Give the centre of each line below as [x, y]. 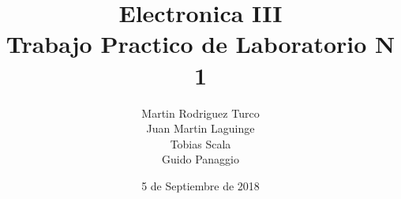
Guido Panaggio [200, 159]
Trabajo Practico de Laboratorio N [200, 44]
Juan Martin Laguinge [200, 128]
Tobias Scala [200, 143]
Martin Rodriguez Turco [200, 113]
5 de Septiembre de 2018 [200, 185]
